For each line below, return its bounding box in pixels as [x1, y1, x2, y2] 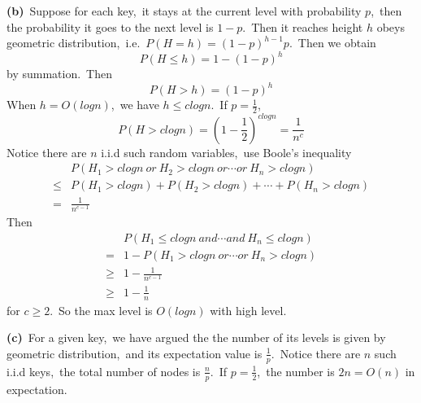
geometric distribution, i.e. [7, 34, 141, 51]
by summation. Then [7, 65, 112, 82]
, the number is [257, 362, 335, 379]
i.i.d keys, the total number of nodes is [7, 362, 201, 379]
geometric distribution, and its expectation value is [7, 344, 263, 361]
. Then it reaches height [242, 18, 363, 35]
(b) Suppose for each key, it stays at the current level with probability [7, 2, 362, 19]
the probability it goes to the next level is [7, 18, 214, 35]
